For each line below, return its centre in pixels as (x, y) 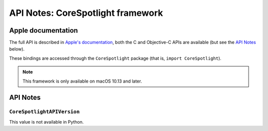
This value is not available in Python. (46, 122)
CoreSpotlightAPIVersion (44, 112)
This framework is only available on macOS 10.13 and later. (82, 81)
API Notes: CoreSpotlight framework (86, 13)
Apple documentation (43, 30)
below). (17, 49)
